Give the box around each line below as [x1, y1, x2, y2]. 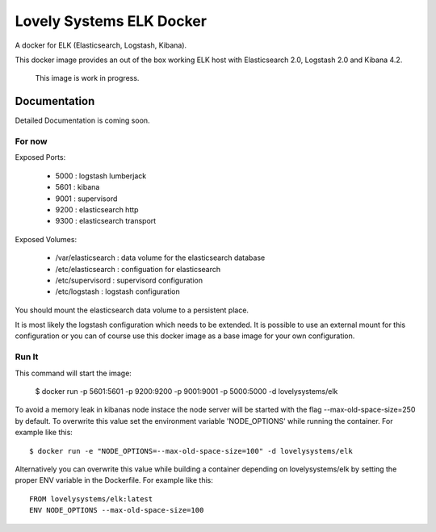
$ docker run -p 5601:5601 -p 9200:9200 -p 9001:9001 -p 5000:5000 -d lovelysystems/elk [35, 386, 338, 396]
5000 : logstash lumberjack [55, 170, 147, 181]
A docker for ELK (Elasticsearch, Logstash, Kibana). [15, 40, 187, 50]
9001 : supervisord [55, 194, 118, 203]
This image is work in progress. [35, 73, 140, 83]
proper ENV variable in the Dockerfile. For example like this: [15, 475, 213, 485]
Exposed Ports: [15, 153, 66, 162]
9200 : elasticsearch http [55, 204, 139, 214]
